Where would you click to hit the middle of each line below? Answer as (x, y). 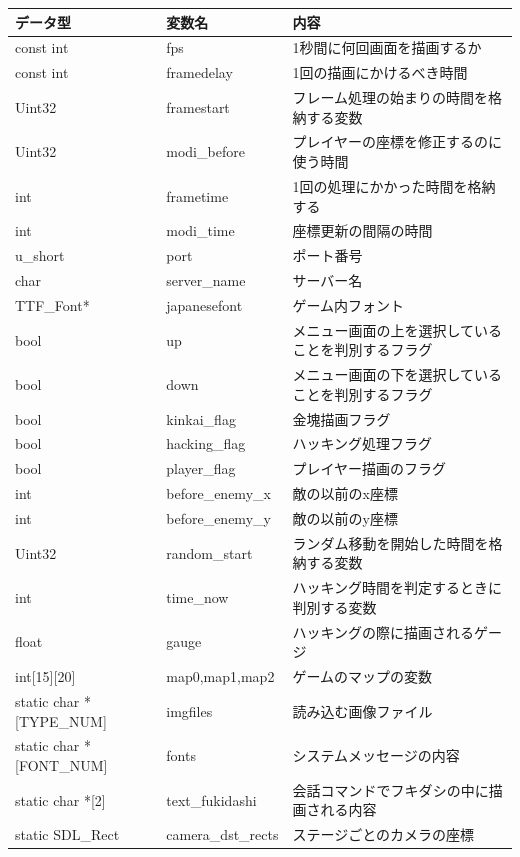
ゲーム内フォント (348, 304)
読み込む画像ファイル (362, 710)
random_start (209, 552)
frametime (197, 195)
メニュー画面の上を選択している (397, 329)
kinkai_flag (201, 418)
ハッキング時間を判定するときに (397, 587)
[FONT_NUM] (61, 765)
